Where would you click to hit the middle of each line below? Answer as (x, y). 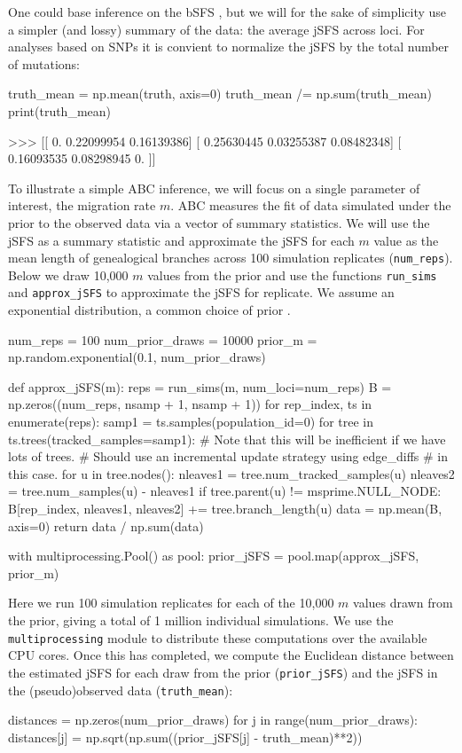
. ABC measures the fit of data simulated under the (311, 205)
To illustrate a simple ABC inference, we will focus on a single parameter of (214, 188)
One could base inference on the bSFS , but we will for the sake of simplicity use (227, 12)
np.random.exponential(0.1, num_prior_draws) (137, 357)
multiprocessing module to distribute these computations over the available (218, 637)
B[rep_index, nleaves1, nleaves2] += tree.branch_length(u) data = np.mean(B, (225, 509)
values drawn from (403, 603)
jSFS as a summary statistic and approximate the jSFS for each (181, 240)
